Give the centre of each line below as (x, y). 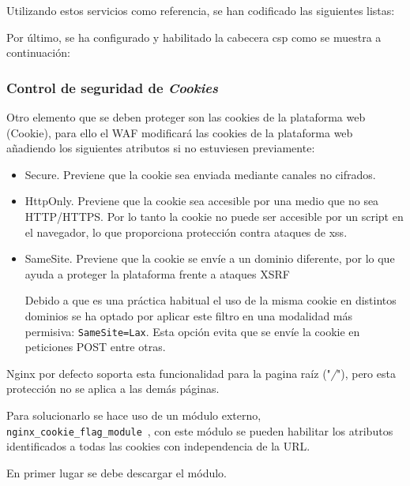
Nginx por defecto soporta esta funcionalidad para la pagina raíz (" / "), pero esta (201, 373)
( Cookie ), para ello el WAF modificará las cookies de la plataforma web (180, 132)
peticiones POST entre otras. (95, 347)
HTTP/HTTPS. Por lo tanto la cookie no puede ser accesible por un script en (214, 216)
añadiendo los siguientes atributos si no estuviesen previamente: (161, 148)
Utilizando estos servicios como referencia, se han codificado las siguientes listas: (201, 10)
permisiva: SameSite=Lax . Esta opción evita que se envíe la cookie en (192, 331)
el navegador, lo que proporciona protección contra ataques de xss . (186, 232)
